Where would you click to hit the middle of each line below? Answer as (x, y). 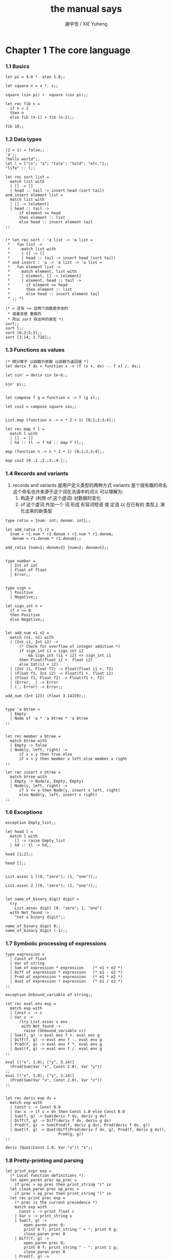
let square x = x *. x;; (32, 86)
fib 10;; (15, 126)
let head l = (19, 832)
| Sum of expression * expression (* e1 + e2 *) (66, 968)
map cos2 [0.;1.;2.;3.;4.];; (36, 460)
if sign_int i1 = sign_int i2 (51, 651)
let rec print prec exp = (38, 1198)
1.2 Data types (24, 139)
